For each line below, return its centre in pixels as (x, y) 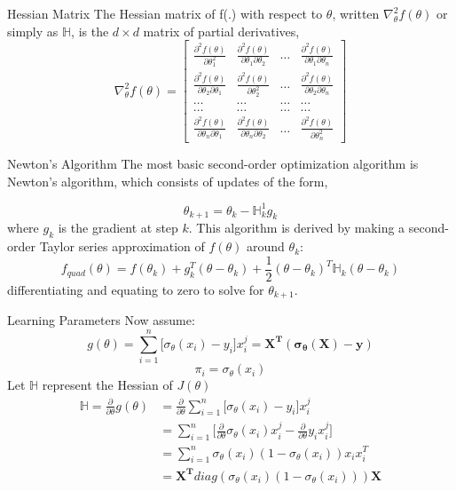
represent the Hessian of (107, 385)
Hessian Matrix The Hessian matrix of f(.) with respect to (165, 13)
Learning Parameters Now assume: (101, 320)
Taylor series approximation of (122, 246)
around (266, 246)
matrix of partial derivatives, (221, 31)
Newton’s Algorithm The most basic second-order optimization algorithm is (213, 163)
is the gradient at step (118, 228)
